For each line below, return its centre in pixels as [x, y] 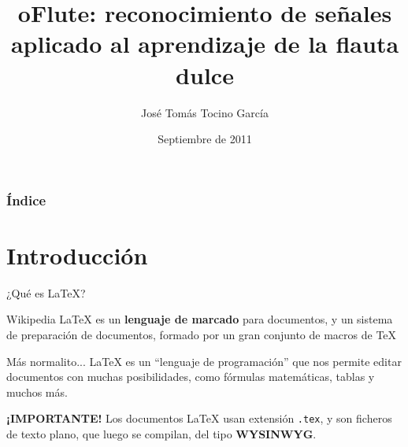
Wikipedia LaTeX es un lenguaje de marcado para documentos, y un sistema [200, 319]
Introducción [77, 255]
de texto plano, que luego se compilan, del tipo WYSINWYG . [161, 433]
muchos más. [37, 392]
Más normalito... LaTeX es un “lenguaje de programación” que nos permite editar [204, 361]
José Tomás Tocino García [205, 112]
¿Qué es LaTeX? [46, 292]
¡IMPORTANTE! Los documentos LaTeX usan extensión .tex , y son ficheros [199, 418]
